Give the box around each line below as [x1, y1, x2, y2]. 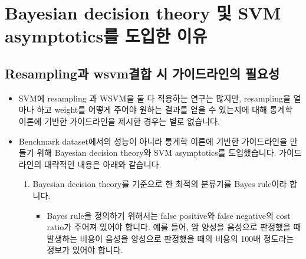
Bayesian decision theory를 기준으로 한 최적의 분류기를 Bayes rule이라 [32, 178, 287, 190]
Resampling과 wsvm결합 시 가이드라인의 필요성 [5, 64, 280, 82]
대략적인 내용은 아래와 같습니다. [44, 158, 162, 170]
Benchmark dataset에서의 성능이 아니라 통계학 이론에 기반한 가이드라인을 [18, 135, 288, 147]
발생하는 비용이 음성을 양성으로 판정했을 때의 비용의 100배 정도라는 [47, 232, 294, 244]
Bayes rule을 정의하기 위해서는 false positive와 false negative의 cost [47, 209, 291, 221]
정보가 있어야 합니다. [47, 244, 123, 256]
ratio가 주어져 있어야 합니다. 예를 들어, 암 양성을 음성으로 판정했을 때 [47, 221, 301, 233]
